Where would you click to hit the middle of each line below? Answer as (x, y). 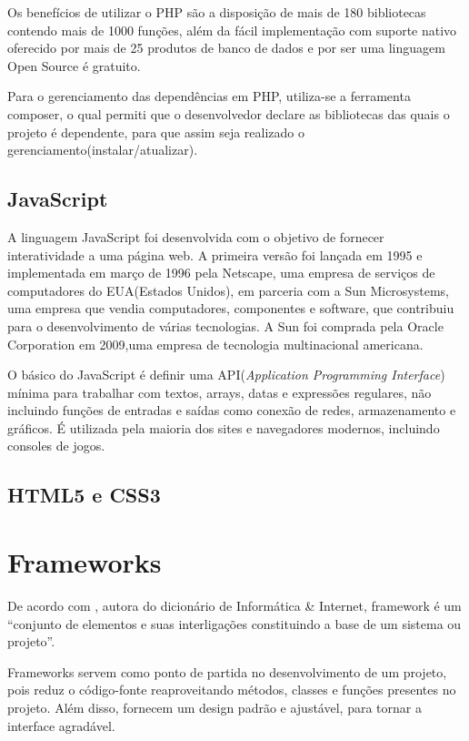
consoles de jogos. (56, 446)
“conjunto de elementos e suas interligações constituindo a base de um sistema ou (234, 623)
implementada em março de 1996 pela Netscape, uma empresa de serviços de (221, 273)
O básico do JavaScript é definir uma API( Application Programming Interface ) (226, 375)
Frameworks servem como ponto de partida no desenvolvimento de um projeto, (227, 671)
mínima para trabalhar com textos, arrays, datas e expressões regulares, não (220, 392)
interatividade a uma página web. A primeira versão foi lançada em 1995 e (215, 254)
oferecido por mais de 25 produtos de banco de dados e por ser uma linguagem (226, 48)
